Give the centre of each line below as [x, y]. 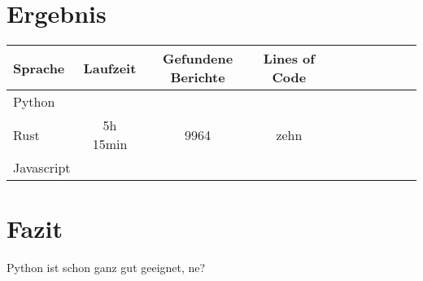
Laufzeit [110, 68]
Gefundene [198, 59]
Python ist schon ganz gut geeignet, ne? [106, 268]
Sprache [39, 68]
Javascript [42, 168]
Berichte [198, 77]
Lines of [289, 59]
